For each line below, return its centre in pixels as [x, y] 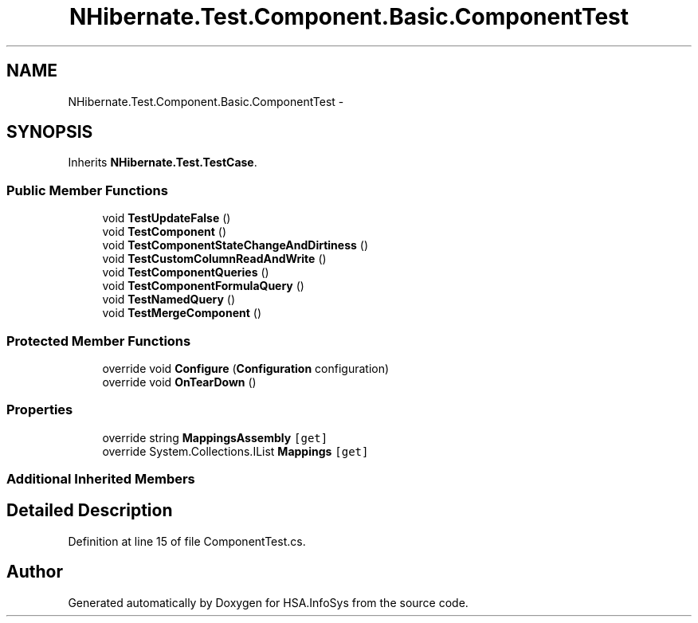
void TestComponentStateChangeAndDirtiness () [235, 245]
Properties [40, 410]
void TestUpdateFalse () [167, 218]
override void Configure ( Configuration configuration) [246, 368]
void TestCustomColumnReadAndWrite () [214, 259]
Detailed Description [90, 511]
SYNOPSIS [50, 132]
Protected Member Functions [99, 341]
